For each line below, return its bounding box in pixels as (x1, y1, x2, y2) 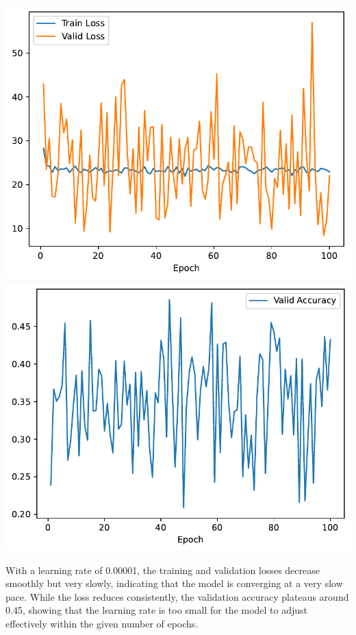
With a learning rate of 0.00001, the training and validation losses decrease (5, 562, 320, 577)
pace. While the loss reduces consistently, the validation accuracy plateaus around (5, 589, 349, 603)
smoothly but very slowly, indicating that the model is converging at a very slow (5, 576, 343, 590)
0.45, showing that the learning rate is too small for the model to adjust (5, 603, 308, 617)
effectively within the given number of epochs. (5, 616, 199, 630)
